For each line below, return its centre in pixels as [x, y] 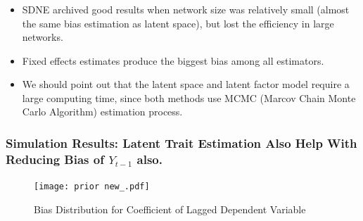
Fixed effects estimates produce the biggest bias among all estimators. [173, 60]
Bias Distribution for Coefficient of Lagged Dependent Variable [170, 209]
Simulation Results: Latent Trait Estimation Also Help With [181, 143]
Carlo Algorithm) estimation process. [102, 112]
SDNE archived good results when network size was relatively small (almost [186, 9]
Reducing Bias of [55, 159]
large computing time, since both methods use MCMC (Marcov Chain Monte [189, 97]
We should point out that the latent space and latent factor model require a [186, 84]
